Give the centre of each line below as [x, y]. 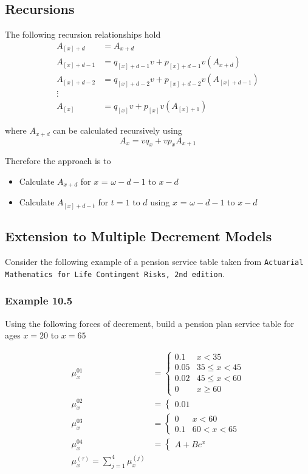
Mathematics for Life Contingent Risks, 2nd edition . [115, 273]
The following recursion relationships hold [83, 34]
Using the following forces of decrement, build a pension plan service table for [150, 323]
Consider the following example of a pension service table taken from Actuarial [154, 262]
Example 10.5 [39, 301]
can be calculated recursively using [118, 130]
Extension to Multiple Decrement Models [139, 236]
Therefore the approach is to [58, 161]
